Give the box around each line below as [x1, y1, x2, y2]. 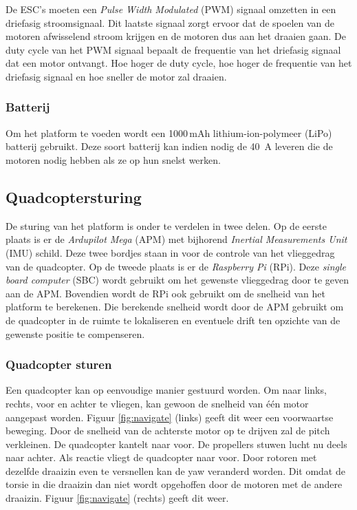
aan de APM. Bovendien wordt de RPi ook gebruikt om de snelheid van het [6, 286, 325, 300]
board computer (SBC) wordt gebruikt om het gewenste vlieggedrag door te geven [6, 273, 349, 287]
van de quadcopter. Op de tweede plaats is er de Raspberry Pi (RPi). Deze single [6, 259, 346, 273]
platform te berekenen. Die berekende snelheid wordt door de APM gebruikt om [6, 299, 344, 314]
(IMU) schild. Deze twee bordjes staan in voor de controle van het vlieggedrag [6, 245, 335, 259]
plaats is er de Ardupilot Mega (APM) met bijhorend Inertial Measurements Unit [6, 232, 347, 246]
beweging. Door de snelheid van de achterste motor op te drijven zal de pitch [6, 423, 330, 438]
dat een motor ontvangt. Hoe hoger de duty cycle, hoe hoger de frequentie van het [6, 56, 352, 70]
